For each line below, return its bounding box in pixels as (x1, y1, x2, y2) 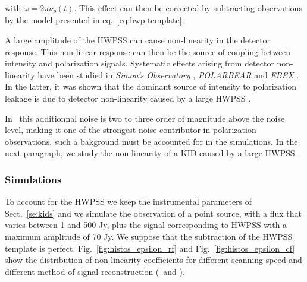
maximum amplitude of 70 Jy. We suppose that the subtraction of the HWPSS (5, 230, 293, 242)
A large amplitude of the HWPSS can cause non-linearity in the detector (5, 34, 271, 46)
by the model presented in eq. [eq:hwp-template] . (5, 14, 184, 26)
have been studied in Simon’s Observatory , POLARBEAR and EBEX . (37, 68, 299, 81)
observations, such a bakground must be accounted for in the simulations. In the (5, 135, 298, 147)
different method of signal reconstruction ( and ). (5, 265, 185, 277)
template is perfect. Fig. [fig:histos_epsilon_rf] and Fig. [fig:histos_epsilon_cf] (5, 242, 295, 254)
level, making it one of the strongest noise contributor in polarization (5, 123, 256, 136)
